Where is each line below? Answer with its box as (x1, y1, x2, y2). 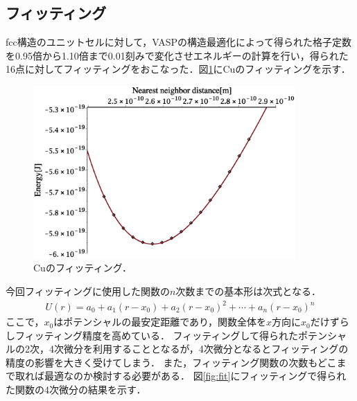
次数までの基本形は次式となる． (175, 283, 321, 298)
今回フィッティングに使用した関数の (6, 283, 170, 298)
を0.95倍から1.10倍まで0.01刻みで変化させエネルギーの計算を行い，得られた (6, 48, 349, 62)
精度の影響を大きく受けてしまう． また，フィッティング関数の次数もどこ (6, 355, 337, 369)
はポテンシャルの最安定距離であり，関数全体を (53, 314, 267, 329)
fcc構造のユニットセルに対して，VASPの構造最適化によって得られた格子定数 (6, 35, 351, 49)
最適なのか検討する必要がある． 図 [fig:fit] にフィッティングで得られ (44, 368, 347, 383)
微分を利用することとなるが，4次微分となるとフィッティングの (63, 341, 349, 356)
